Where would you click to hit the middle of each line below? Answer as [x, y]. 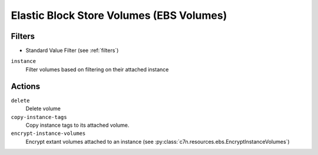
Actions [26, 86]
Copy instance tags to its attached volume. [77, 125]
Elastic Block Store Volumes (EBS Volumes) [119, 15]
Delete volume [43, 108]
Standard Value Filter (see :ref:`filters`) [72, 51]
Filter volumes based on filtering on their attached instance [97, 69]
